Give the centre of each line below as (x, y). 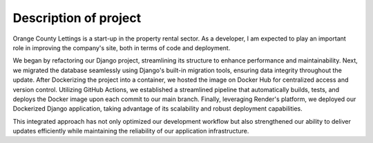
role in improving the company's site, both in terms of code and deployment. (122, 47)
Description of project (77, 18)
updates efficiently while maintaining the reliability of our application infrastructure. (131, 131)
